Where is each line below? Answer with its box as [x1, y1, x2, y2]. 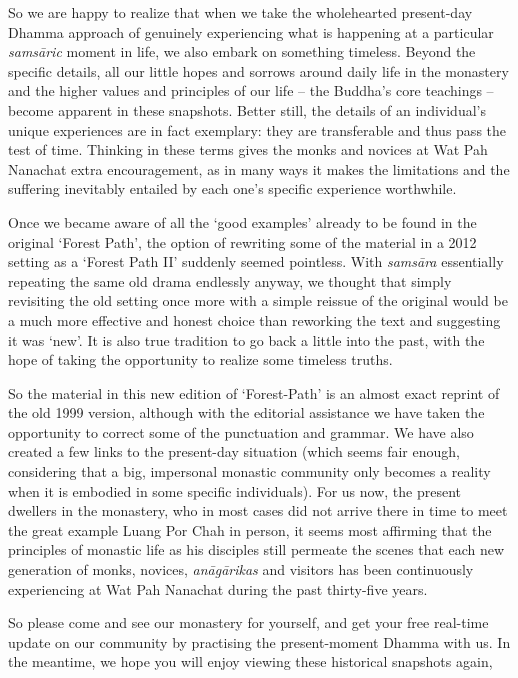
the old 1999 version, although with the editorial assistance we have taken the [8, 402, 485, 423]
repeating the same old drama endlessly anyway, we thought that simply [8, 270, 452, 291]
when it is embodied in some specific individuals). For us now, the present [8, 480, 462, 501]
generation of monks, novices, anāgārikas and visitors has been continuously [8, 559, 474, 580]
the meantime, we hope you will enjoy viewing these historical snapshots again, [8, 651, 493, 672]
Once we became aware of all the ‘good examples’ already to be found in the [8, 211, 477, 232]
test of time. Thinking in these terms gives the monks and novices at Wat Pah [8, 139, 488, 160]
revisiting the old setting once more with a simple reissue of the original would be [8, 290, 508, 311]
